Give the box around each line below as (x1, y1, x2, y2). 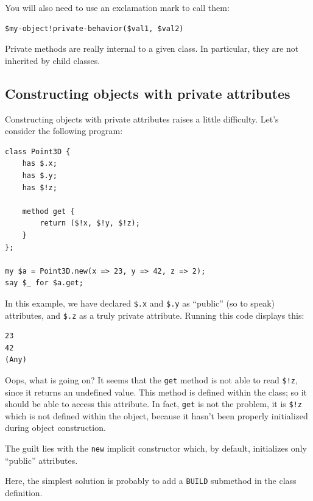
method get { (22, 207, 75, 216)
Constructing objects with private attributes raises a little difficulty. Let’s (5, 112, 279, 125)
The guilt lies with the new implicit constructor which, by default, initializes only (5, 442, 307, 455)
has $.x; (22, 159, 57, 168)
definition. (5, 486, 43, 499)
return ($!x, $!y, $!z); (40, 219, 140, 228)
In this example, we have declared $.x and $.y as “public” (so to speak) (5, 296, 275, 309)
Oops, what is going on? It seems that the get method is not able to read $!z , (5, 373, 298, 386)
